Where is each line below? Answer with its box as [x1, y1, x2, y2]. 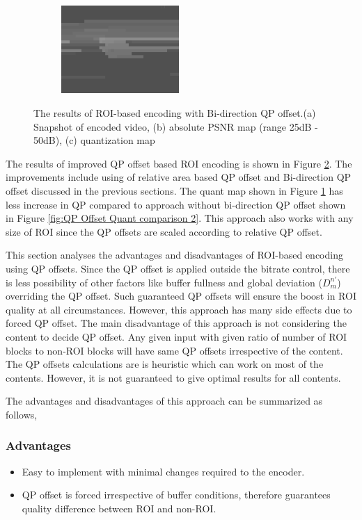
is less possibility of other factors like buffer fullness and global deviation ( [6, 275, 322, 289]
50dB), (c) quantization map [33, 133, 155, 147]
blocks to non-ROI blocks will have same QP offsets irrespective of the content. [6, 343, 343, 357]
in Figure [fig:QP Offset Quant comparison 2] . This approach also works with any [6, 211, 354, 225]
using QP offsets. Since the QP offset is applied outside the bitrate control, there [6, 261, 350, 275]
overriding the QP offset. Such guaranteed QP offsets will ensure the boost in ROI [6, 289, 356, 303]
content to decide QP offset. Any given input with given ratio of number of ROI [6, 329, 347, 343]
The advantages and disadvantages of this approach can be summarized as [6, 393, 323, 408]
